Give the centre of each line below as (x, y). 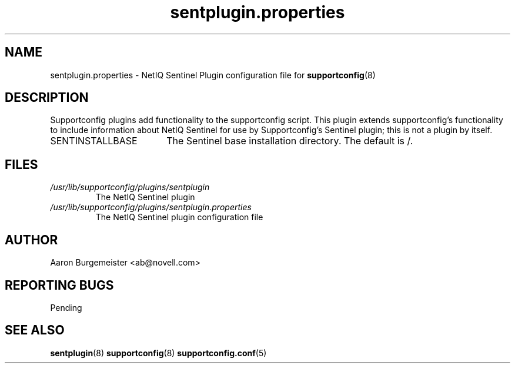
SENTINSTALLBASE (94, 141)
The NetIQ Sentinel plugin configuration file (179, 217)
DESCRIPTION (47, 98)
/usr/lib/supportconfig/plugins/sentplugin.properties (151, 207)
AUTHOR (31, 240)
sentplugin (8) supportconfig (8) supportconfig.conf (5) (158, 353)
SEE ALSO (35, 330)
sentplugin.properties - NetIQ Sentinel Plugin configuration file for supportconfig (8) (213, 75)
